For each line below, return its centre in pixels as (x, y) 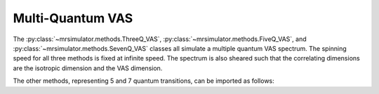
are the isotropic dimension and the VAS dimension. (88, 68)
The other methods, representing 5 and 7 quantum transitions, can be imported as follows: (144, 81)
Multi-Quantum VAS (73, 18)
